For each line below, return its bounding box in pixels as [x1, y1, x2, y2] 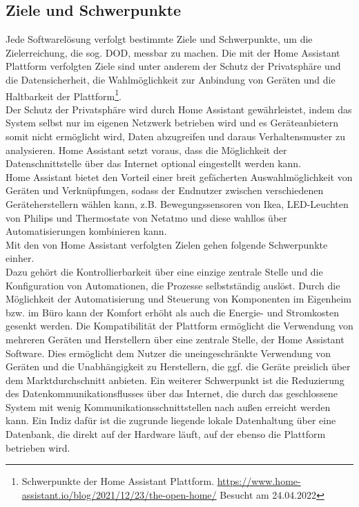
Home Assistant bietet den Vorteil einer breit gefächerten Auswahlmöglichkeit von [6, 169, 353, 184]
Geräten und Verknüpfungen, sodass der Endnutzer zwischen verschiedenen [6, 183, 324, 198]
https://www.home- [217, 474, 301, 488]
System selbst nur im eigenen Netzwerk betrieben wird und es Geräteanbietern [6, 115, 339, 130]
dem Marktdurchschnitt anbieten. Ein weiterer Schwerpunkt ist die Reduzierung [6, 372, 345, 387]
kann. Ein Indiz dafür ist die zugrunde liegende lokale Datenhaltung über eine [6, 413, 336, 428]
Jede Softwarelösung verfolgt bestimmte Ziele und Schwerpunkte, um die [6, 32, 313, 46]
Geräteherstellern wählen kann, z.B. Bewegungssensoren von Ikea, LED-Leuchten [6, 196, 349, 211]
